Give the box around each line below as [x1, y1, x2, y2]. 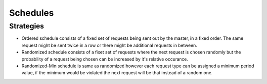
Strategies [9, 22, 44, 30]
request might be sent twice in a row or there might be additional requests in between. [21, 42, 197, 48]
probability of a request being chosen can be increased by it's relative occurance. [21, 56, 188, 62]
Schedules [9, 7, 54, 18]
